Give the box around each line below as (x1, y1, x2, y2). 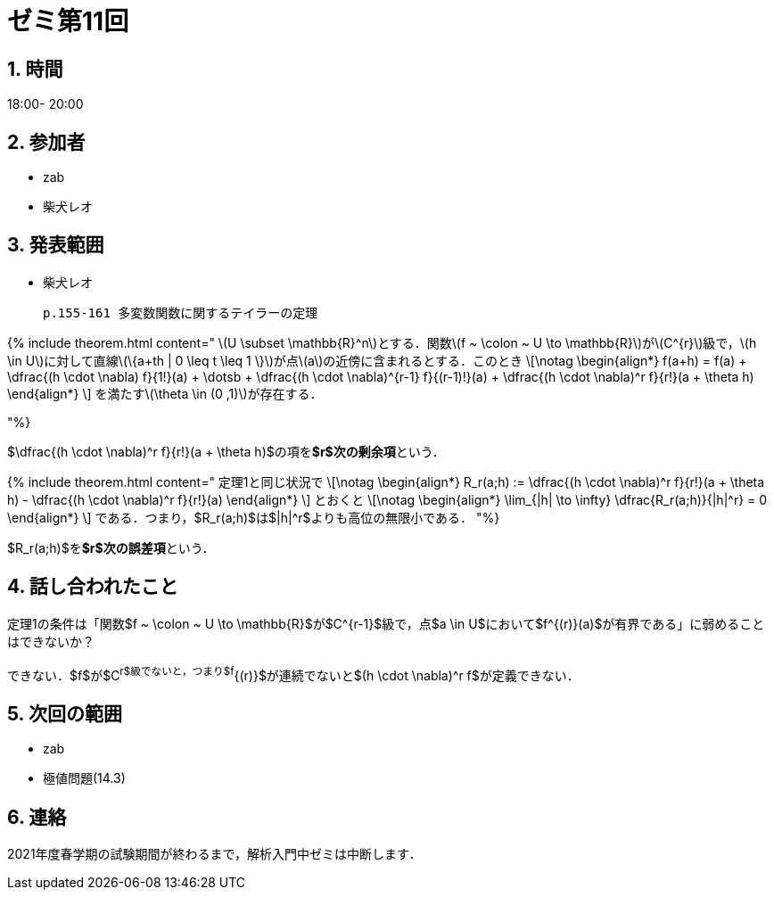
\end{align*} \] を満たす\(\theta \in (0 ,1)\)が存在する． (7, 385, 323, 401)
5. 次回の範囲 (7, 702, 122, 725)
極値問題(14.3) (43, 770, 126, 786)
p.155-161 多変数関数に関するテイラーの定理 (43, 305, 318, 320)
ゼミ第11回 (7, 6, 129, 37)
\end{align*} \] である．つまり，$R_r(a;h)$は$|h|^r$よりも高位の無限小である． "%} (7, 509, 500, 525)
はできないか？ (7, 633, 95, 649)
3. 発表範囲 (7, 234, 104, 257)
